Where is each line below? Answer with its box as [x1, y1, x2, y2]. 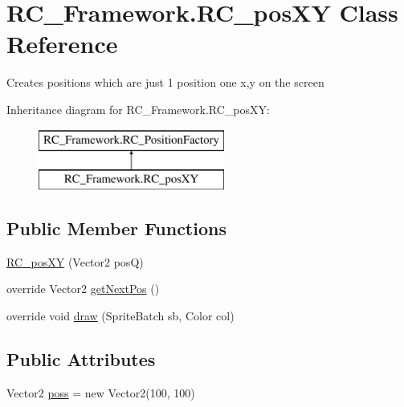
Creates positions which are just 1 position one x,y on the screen [6, 74, 324, 91]
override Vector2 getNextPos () [6, 280, 160, 297]
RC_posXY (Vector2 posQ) [6, 253, 144, 270]
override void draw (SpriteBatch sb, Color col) [6, 307, 235, 324]
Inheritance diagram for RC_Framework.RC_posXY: [6, 100, 270, 117]
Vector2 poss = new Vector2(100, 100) [6, 384, 195, 401]
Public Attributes [6, 347, 156, 372]
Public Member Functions [6, 216, 226, 241]
